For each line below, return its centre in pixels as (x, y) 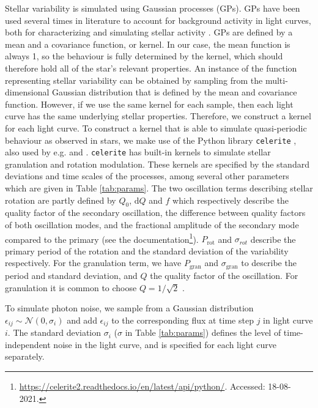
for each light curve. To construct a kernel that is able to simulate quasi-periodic (156, 128)
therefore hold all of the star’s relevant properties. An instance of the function (151, 68)
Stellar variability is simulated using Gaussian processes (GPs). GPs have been (153, 8)
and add (82, 320)
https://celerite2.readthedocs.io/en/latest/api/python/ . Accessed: (142, 386)
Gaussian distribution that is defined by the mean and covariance (175, 92)
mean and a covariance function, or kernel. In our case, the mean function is (148, 44)
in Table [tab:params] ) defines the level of (203, 332)
